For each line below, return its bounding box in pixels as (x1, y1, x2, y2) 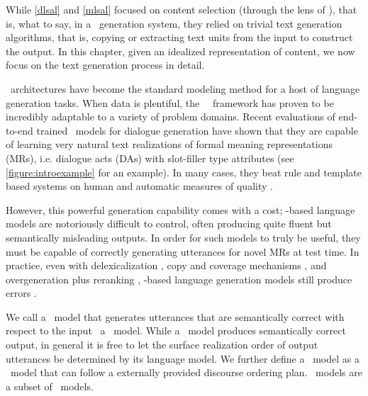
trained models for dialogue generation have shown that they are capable (36, 123, 358, 137)
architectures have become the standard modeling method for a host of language (10, 81, 360, 96)
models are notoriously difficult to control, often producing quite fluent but (6, 216, 332, 231)
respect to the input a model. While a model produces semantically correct (6, 323, 346, 338)
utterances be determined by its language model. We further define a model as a (6, 351, 359, 366)
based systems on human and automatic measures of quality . (6, 179, 273, 193)
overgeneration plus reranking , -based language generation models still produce (6, 271, 352, 286)
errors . (6, 285, 37, 300)
